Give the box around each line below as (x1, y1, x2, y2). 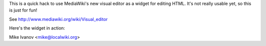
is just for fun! (9, 7, 37, 13)
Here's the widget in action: (9, 25, 65, 31)
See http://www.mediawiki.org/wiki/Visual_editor (9, 16, 108, 22)
